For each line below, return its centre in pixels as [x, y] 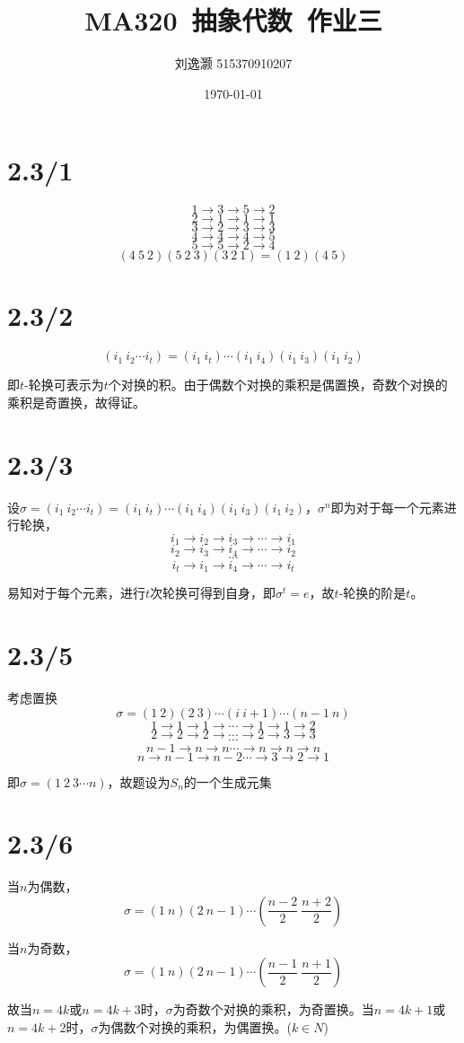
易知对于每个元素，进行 [76, 593]
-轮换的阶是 [372, 593]
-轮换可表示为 [64, 385]
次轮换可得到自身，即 [213, 593]
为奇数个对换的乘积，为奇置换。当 [273, 1009]
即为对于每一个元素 [387, 507]
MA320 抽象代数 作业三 [233, 20]
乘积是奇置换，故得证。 [76, 402]
